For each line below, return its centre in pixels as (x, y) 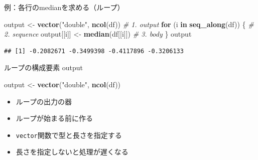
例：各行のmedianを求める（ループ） (64, 7)
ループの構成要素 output (44, 67)
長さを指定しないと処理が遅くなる (72, 152)
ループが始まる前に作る (54, 118)
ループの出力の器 (44, 101)
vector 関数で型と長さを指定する (69, 135)
